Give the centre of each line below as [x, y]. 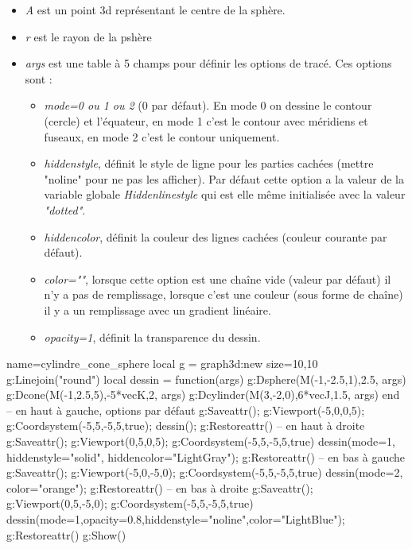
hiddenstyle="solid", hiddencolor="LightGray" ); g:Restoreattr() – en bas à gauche [206, 456]
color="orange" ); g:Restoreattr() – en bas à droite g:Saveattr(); [160, 487]
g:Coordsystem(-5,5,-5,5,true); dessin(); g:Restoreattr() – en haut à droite [186, 425]
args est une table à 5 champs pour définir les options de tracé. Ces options [208, 63]
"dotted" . [65, 209]
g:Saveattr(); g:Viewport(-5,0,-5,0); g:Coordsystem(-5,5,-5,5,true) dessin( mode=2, [205, 472]
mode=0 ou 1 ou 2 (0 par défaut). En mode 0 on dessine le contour [208, 105]
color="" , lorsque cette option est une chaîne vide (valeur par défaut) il [218, 278]
